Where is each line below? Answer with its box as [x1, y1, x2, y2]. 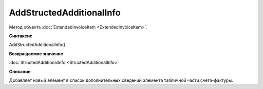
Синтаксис [9, 33, 33, 39]
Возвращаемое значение [9, 51, 63, 57]
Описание [9, 68, 31, 74]
